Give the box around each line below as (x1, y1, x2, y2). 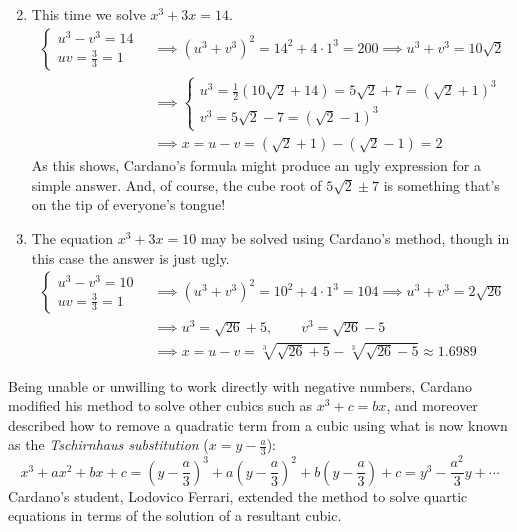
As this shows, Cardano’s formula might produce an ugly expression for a (31, 155, 481, 176)
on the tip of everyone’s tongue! (31, 194, 226, 215)
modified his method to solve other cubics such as (8, 395, 313, 416)
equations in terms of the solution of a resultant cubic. (8, 505, 342, 526)
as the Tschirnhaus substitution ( (8, 434, 209, 455)
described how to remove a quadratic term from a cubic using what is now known (8, 414, 508, 435)
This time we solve (31, 4, 146, 24)
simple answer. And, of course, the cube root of (31, 174, 322, 195)
